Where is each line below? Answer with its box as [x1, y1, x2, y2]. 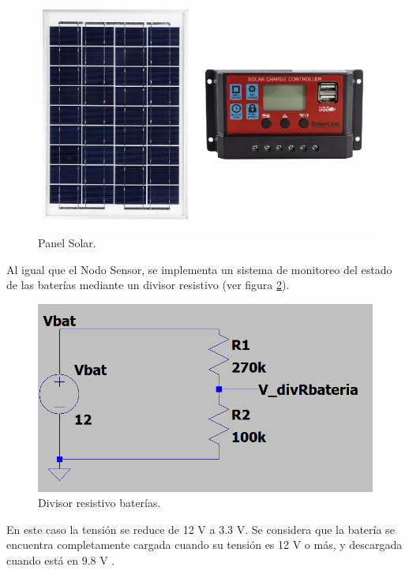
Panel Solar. [38, 235, 96, 251]
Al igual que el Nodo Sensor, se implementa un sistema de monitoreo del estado [6, 261, 392, 277]
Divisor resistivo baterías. [38, 494, 161, 511]
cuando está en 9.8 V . [6, 552, 115, 569]
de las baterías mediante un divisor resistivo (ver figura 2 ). [6, 276, 290, 293]
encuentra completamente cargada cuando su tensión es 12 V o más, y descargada [6, 536, 403, 553]
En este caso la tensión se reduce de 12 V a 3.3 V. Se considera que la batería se [6, 520, 395, 537]
